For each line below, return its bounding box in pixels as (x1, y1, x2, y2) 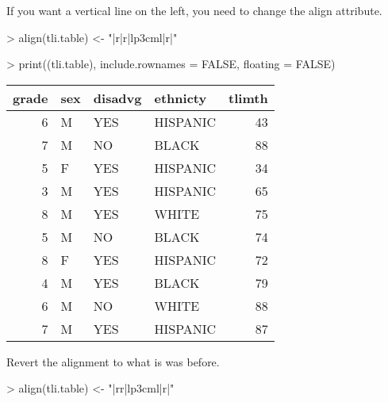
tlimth (229, 88, 268, 107)
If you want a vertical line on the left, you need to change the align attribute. (6, 2, 382, 18)
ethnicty (154, 88, 207, 107)
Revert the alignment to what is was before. (6, 353, 220, 369)
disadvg (93, 88, 142, 107)
